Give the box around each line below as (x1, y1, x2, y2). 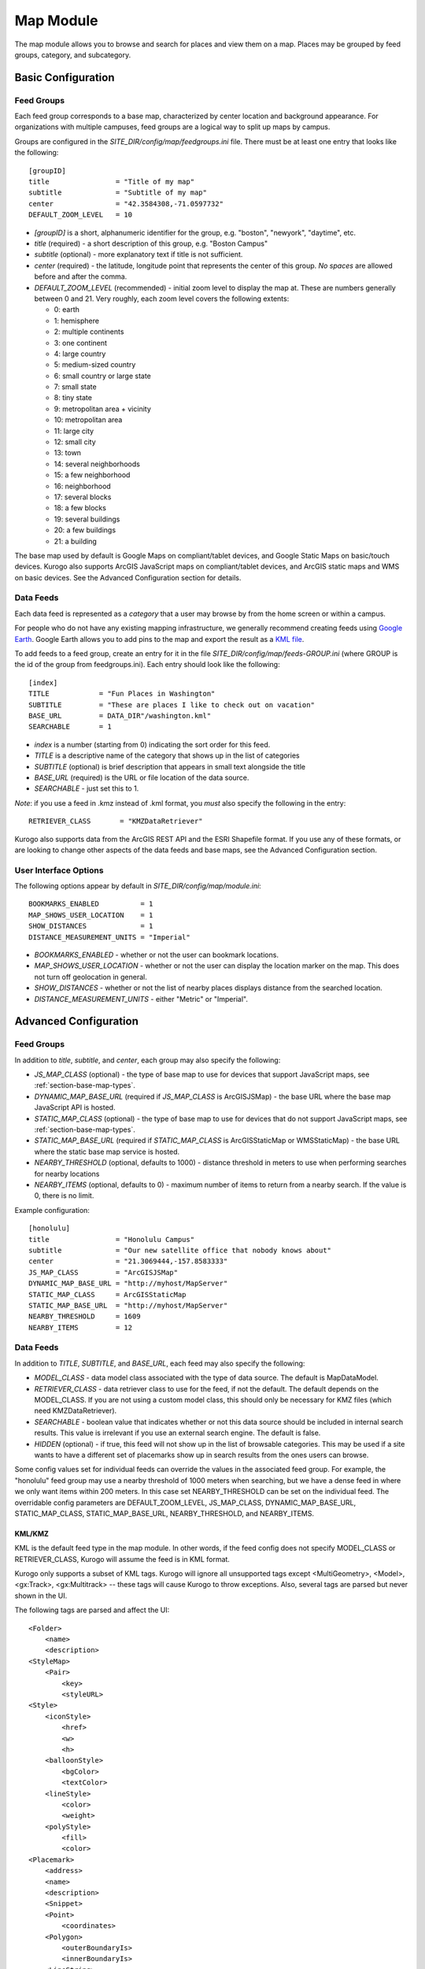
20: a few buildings (54, 525, 116, 535)
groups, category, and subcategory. (14, 50, 131, 59)
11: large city (54, 426, 94, 436)
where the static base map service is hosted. (34, 1147, 180, 1156)
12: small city (54, 437, 96, 447)
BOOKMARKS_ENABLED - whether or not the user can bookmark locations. (34, 950, 279, 959)
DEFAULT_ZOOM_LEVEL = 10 (28, 210, 133, 220)
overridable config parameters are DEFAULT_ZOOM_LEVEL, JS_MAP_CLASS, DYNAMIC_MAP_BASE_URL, (14, 1497, 357, 1507)
